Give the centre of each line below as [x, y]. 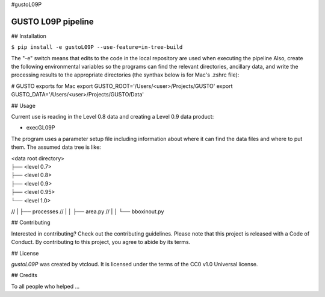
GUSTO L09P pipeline [53, 21]
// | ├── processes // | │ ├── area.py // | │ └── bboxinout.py [88, 211]
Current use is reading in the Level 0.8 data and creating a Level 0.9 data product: [113, 117]
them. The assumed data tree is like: [56, 147]
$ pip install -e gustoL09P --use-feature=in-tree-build [97, 47]
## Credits [24, 275]
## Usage [23, 105]
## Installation [29, 36]
